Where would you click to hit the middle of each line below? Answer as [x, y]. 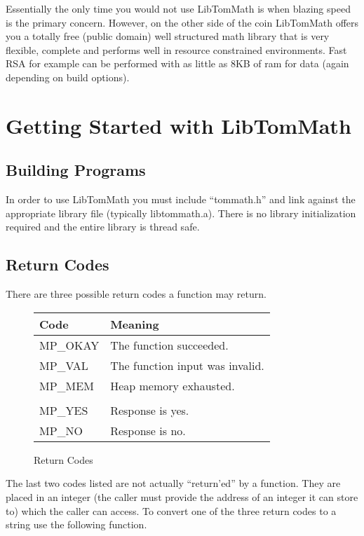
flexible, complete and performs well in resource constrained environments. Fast [176, 49]
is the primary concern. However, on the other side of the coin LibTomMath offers [182, 22]
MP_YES [64, 410]
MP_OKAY [69, 345]
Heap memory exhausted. [173, 385]
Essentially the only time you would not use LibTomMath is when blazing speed [178, 8]
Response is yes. [150, 410]
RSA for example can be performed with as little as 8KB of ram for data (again [177, 63]
